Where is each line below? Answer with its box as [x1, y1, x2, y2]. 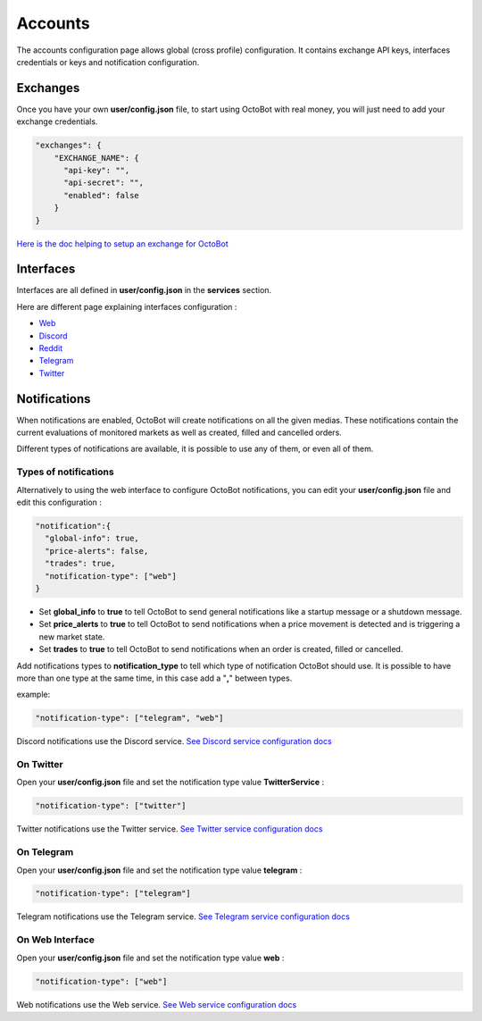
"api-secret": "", [63, 178, 145, 188]
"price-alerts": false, [45, 546, 149, 556]
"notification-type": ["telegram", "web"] [35, 713, 224, 724]
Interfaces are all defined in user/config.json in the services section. [16, 285, 272, 296]
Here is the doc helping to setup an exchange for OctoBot [16, 238, 229, 249]
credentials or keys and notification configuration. [16, 56, 200, 67]
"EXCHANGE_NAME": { [54, 153, 140, 163]
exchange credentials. [16, 116, 98, 127]
